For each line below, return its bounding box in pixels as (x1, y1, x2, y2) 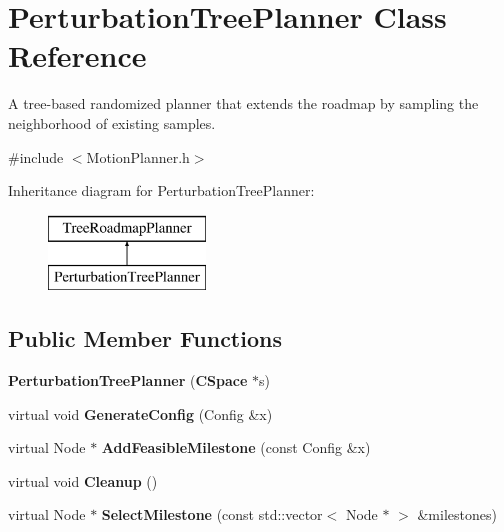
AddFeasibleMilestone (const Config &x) (101, 437, 371, 458)
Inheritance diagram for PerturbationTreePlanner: (8, 180, 315, 201)
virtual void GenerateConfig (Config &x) (8, 403, 273, 424)
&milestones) (417, 504, 497, 525)
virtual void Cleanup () (8, 470, 158, 491)
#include (8, 146, 64, 167)
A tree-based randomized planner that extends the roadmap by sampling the (8, 93, 479, 114)
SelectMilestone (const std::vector (101, 504, 323, 525)
